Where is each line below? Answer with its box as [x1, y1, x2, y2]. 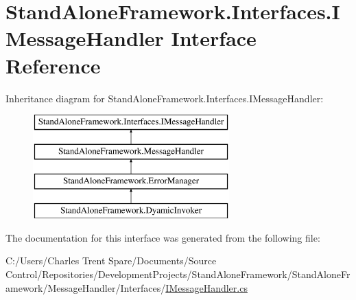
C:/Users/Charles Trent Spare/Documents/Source [5, 253, 217, 268]
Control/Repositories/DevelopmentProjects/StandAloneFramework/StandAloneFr [5, 267, 351, 281]
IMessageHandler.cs [165, 280, 248, 295]
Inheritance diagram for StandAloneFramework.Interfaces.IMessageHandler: [5, 91, 324, 105]
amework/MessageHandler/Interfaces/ [5, 280, 166, 295]
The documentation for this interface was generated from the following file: [5, 230, 320, 244]
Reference [5, 51, 101, 79]
